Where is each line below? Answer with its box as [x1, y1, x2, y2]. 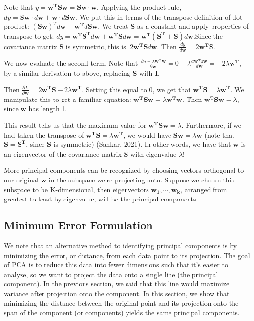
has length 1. [28, 103, 67, 114]
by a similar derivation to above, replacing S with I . [4, 67, 160, 78]
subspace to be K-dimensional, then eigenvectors [4, 184, 149, 194]
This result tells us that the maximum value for [4, 120, 147, 130]
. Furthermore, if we [181, 120, 242, 130]
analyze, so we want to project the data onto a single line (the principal [4, 269, 218, 279]
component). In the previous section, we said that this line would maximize [4, 279, 230, 289]
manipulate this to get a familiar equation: [4, 94, 131, 104]
